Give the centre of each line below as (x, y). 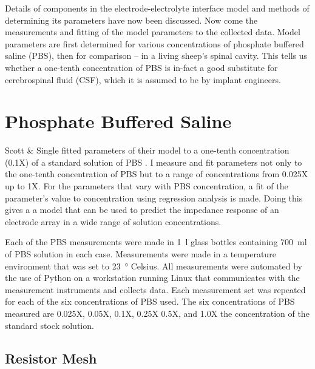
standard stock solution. (49, 325)
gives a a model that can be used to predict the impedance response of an (142, 210)
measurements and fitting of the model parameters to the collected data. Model (153, 32)
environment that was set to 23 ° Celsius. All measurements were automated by (154, 266)
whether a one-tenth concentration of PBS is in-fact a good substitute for (141, 67)
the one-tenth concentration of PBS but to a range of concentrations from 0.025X (157, 174)
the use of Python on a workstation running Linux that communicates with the (152, 278)
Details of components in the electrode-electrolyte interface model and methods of (157, 8)
